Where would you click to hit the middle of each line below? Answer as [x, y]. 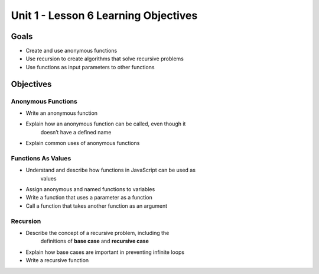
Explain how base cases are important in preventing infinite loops [105, 252]
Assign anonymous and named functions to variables [90, 189]
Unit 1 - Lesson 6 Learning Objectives [104, 15]
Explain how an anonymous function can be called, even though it [106, 124]
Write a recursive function [57, 260]
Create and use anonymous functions [71, 51]
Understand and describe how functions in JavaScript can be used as [111, 170]
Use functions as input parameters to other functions [90, 67]
